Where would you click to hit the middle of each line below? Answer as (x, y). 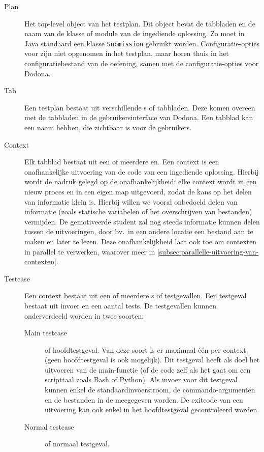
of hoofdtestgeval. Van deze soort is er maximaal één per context (145, 349)
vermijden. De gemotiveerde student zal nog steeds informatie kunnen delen (142, 221)
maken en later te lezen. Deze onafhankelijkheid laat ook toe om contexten (141, 241)
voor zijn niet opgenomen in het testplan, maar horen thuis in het (127, 53)
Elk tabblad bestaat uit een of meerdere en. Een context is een (122, 162)
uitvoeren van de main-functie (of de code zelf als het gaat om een (148, 369)
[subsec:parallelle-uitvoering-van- (208, 251)
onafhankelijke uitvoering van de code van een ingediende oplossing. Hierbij (142, 171)
